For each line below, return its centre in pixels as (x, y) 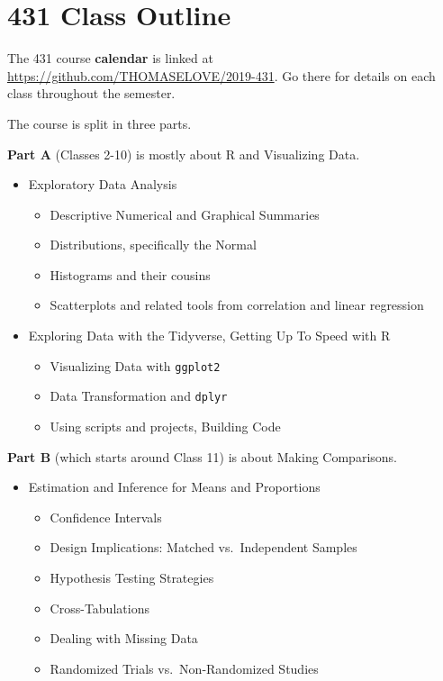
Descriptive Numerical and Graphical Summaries (185, 214)
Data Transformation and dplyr (139, 396)
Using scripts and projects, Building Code (165, 426)
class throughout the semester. (91, 93)
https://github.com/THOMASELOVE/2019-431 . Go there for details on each (221, 75)
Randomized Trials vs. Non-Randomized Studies (184, 668)
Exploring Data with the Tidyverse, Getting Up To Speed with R (209, 336)
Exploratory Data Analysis (103, 184)
